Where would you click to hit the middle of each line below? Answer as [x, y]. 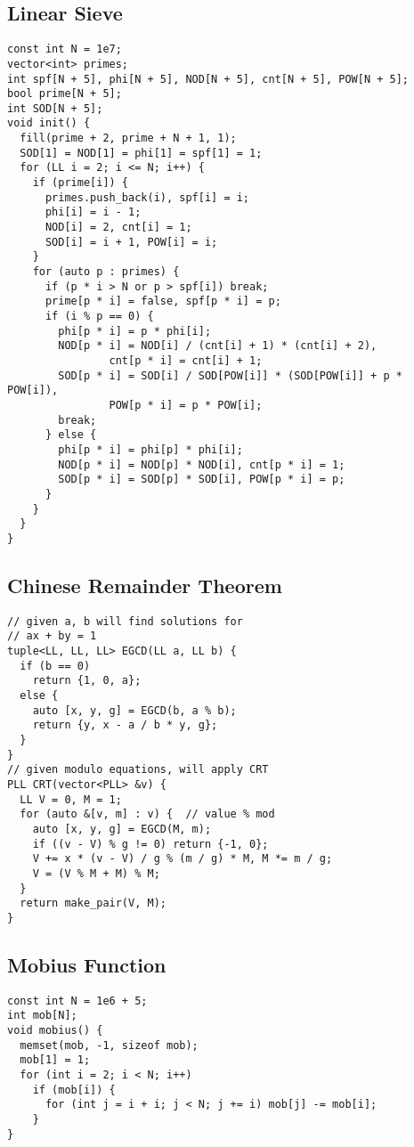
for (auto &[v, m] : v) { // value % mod [147, 814]
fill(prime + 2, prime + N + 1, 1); [128, 138]
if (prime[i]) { [81, 183]
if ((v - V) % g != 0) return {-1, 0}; [150, 844]
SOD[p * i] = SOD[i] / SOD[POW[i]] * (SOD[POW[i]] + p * [230, 375]
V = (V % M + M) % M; [96, 873]
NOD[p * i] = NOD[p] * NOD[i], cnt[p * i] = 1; [202, 464]
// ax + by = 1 [52, 636]
